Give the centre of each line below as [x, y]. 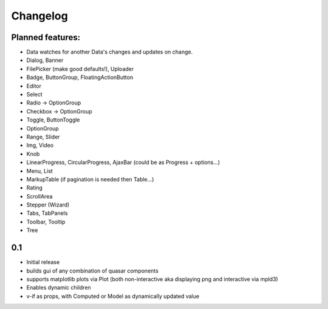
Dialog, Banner [45, 60]
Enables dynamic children [59, 288]
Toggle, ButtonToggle [53, 120]
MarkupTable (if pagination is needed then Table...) [90, 179]
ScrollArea [39, 196]
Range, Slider [43, 137]
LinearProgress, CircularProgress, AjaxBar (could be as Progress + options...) [123, 162]
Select [34, 95]
